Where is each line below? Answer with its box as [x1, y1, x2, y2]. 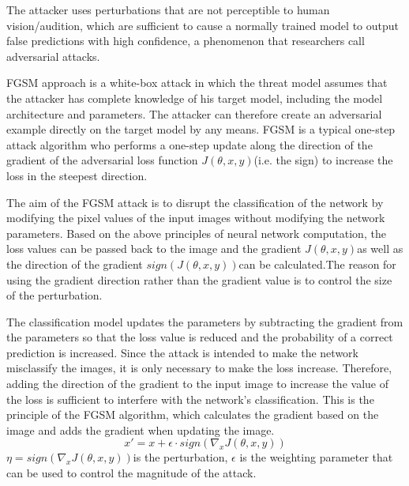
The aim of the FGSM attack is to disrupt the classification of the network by [6, 194, 384, 210]
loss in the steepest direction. [6, 167, 148, 183]
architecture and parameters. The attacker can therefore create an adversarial [6, 105, 382, 122]
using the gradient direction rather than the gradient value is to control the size [6, 271, 392, 288]
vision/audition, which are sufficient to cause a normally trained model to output [6, 17, 399, 33]
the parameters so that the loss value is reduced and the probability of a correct [6, 329, 393, 345]
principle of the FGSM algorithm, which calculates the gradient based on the [6, 406, 379, 423]
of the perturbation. [6, 287, 103, 303]
